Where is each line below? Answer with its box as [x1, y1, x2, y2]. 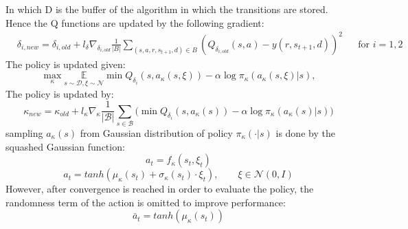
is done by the [275, 125, 335, 140]
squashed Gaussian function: [5, 139, 125, 153]
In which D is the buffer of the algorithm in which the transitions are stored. [5, 2, 328, 16]
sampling [5, 125, 43, 140]
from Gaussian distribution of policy [80, 125, 233, 140]
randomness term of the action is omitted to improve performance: [5, 195, 286, 209]
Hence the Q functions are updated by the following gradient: [5, 15, 264, 30]
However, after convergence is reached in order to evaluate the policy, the [5, 182, 314, 196]
